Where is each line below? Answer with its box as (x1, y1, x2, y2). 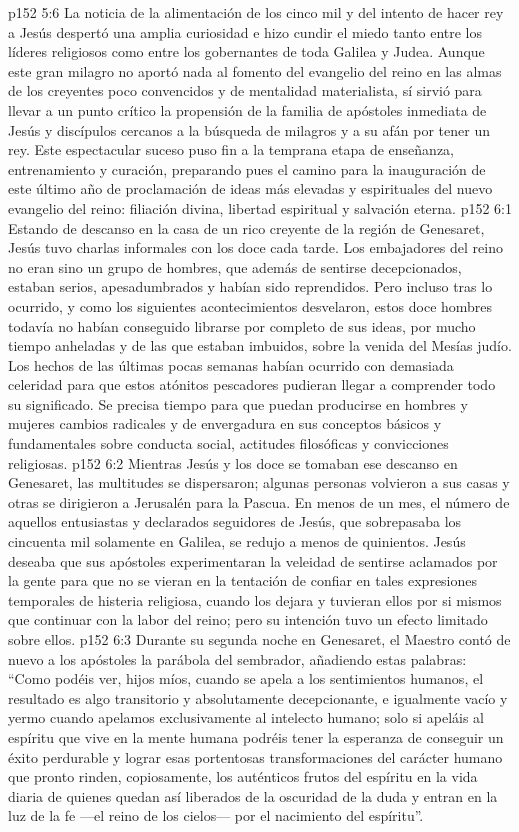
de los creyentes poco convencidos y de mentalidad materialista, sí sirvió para (8, 80, 482, 101)
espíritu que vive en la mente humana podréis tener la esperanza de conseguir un (8, 726, 504, 747)
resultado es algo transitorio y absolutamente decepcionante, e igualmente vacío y (8, 687, 508, 708)
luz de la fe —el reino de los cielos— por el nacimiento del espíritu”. (8, 805, 424, 826)
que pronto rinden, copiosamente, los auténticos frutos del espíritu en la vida (8, 766, 478, 787)
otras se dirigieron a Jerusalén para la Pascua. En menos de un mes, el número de (8, 491, 510, 512)
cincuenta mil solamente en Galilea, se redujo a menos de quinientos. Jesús (8, 531, 466, 552)
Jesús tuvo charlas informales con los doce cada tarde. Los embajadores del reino (8, 237, 503, 258)
